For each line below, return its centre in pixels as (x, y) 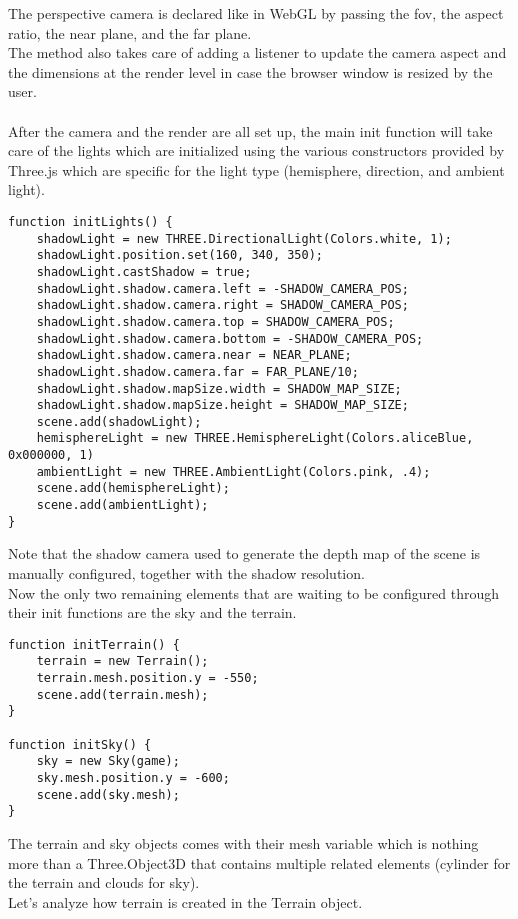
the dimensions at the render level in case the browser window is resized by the (250, 71)
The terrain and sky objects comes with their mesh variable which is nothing (243, 843)
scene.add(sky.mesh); (108, 794)
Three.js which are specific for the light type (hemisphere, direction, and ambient (256, 169)
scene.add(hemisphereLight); (133, 488)
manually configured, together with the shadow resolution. (186, 573)
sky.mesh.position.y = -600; (133, 778)
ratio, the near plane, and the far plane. (130, 32)
